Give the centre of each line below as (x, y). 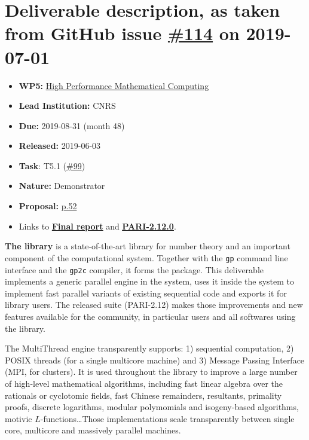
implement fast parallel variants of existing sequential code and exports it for (146, 293)
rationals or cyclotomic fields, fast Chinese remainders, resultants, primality (143, 395)
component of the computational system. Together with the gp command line (146, 257)
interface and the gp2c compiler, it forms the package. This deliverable (134, 269)
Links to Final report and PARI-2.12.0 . (97, 226)
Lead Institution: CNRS (67, 106)
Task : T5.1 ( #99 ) (52, 165)
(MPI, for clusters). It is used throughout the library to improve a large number (151, 372)
